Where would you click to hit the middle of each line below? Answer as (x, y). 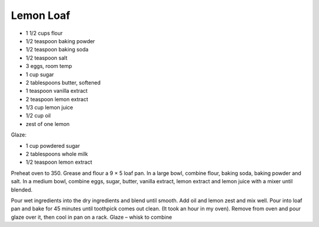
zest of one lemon (48, 124)
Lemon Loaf (40, 15)
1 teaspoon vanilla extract (57, 91)
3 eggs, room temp (49, 66)
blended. (22, 190)
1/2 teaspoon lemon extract (59, 162)
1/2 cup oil (38, 116)
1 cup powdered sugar (53, 145)
